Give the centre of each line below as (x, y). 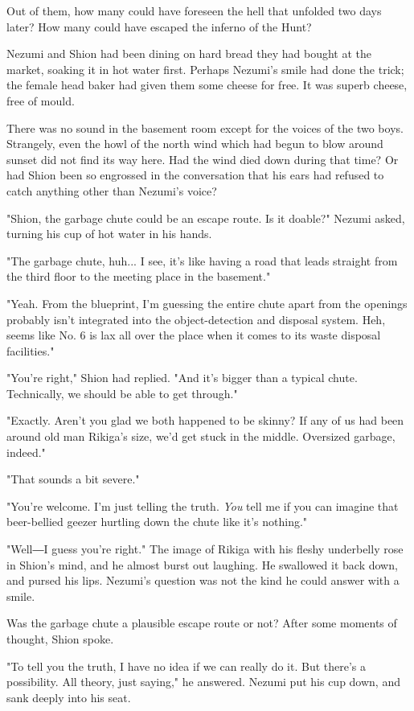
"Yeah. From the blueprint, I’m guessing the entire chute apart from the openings (207, 303)
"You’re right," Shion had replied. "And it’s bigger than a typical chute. (182, 378)
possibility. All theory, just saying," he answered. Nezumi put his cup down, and (203, 682)
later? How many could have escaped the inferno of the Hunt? (159, 26)
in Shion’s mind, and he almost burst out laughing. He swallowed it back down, (202, 564)
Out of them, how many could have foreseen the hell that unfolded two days (194, 10)
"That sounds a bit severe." (73, 479)
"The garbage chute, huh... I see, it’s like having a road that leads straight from (202, 260)
